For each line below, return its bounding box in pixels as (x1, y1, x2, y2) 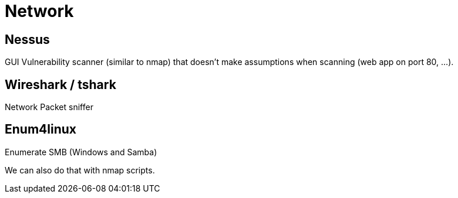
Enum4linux (5, 122, 76, 137)
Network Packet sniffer (5, 102, 93, 112)
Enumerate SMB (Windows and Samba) (5, 146, 157, 157)
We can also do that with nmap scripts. (5, 165, 155, 175)
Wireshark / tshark (5, 77, 116, 92)
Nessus (5, 32, 50, 47)
